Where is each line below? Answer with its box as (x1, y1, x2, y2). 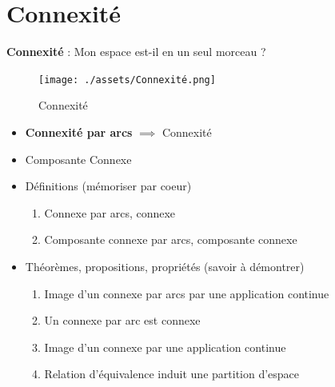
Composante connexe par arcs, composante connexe (44, 231, 297, 248)
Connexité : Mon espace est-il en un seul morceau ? (6, 43, 266, 60)
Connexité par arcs (25, 123, 133, 140)
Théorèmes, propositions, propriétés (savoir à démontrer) (25, 257, 305, 274)
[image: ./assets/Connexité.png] (38, 74, 216, 86)
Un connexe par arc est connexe (44, 312, 201, 329)
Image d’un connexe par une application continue (44, 338, 286, 355)
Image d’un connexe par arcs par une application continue (44, 285, 329, 301)
